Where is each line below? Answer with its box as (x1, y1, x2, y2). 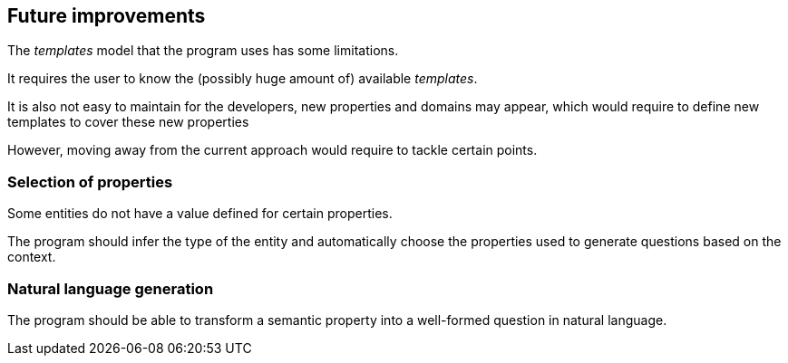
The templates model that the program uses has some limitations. (7, 43, 399, 59)
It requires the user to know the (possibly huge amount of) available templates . (7, 71, 478, 87)
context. (7, 249, 56, 265)
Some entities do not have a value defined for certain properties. (7, 205, 393, 222)
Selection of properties (7, 172, 173, 191)
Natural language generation (7, 279, 214, 298)
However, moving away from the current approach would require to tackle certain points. (7, 142, 538, 158)
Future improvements (7, 5, 206, 27)
